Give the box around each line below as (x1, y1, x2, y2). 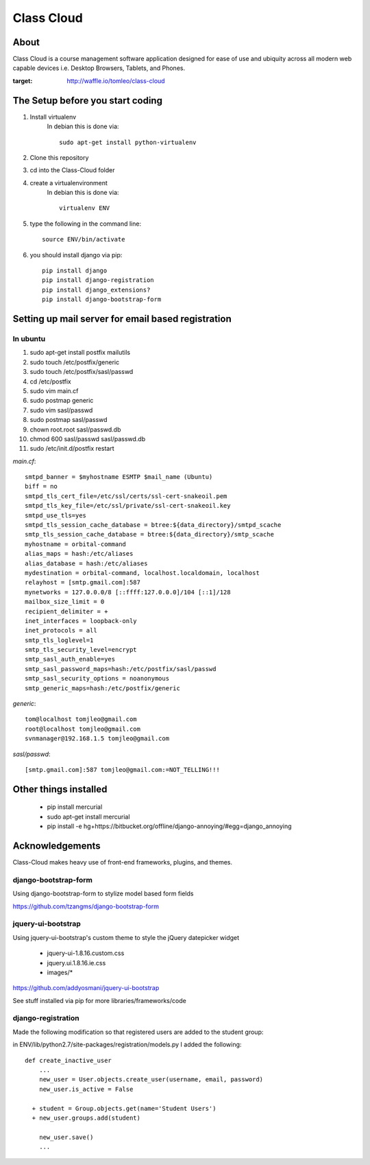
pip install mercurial (47, 803, 103, 811)
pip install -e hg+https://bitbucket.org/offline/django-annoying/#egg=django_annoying (47, 822, 292, 830)
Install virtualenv (29, 113, 77, 121)
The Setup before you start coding (12, 95, 162, 106)
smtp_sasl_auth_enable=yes (25, 655, 116, 663)
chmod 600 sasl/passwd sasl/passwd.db (29, 434, 146, 443)
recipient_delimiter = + (25, 607, 108, 615)
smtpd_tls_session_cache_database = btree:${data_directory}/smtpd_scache (25, 521, 282, 529)
